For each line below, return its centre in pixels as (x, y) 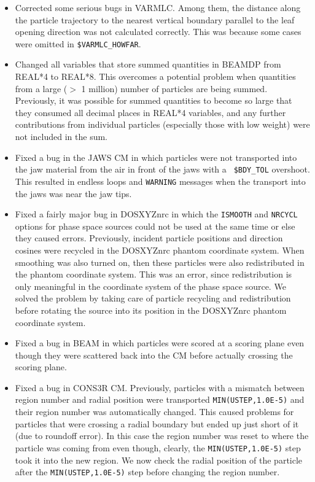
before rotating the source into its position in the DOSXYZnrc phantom (151, 310)
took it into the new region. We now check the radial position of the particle (159, 460)
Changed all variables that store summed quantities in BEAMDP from (148, 64)
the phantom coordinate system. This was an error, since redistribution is (154, 274)
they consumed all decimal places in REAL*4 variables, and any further (150, 112)
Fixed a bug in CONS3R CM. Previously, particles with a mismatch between (160, 387)
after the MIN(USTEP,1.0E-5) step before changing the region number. (147, 472)
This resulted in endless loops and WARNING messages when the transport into (160, 181)
